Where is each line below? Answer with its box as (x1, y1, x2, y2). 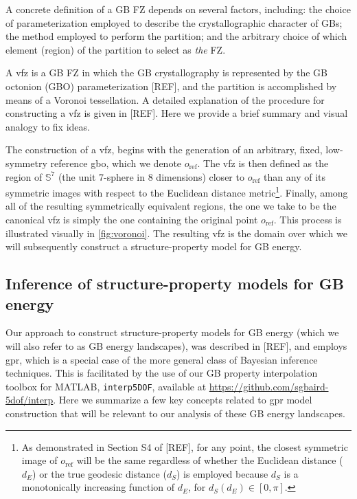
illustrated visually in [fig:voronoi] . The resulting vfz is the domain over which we (5, 225, 347, 240)
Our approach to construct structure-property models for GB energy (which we (5, 325, 339, 340)
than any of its (264, 169, 325, 184)
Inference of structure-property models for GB (5, 273, 344, 294)
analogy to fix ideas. (5, 119, 90, 133)
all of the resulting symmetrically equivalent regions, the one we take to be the (5, 199, 336, 213)
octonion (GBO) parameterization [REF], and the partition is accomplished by (5, 78, 337, 93)
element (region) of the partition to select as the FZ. (5, 42, 226, 56)
